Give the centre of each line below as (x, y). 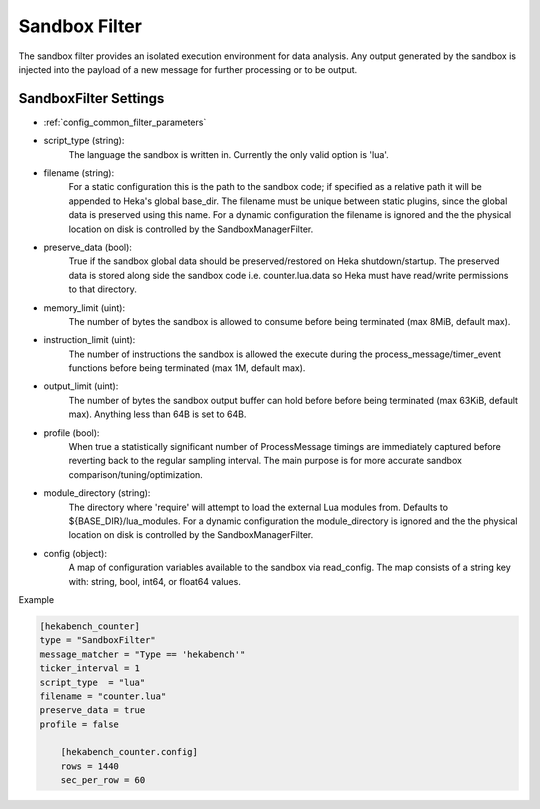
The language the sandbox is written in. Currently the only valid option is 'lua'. (228, 154)
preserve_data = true (92, 710)
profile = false (79, 724)
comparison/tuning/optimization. (136, 474)
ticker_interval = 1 (89, 668)
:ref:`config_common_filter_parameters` (125, 122)
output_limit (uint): (81, 386)
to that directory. (102, 289)
